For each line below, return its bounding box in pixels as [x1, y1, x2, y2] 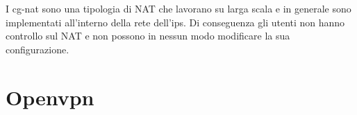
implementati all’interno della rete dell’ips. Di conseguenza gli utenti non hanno [6, 15, 345, 29]
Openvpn [6, 82, 94, 111]
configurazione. [6, 42, 69, 56]
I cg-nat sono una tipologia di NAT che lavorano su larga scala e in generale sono [6, 1, 351, 15]
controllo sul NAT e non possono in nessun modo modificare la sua [6, 28, 290, 43]
